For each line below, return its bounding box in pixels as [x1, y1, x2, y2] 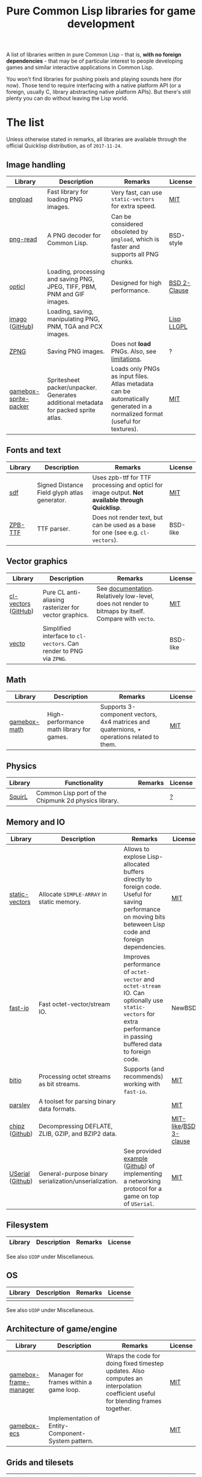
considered [111, 220, 143, 228]
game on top [123, 1192, 159, 1200]
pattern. [71, 1437, 94, 1445]
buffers [123, 867, 144, 876]
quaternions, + [100, 725, 141, 734]
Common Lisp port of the [35, 789, 107, 798]
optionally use [123, 996, 164, 1004]
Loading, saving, [47, 307, 94, 316]
